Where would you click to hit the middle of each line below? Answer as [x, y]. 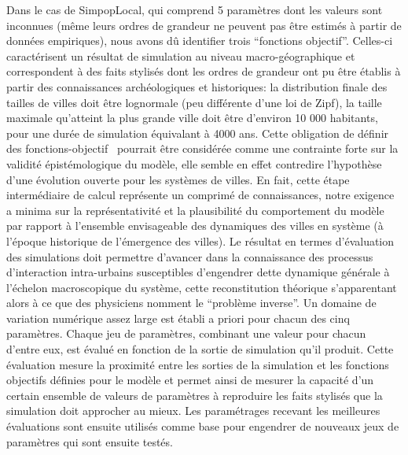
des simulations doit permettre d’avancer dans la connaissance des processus [190, 256]
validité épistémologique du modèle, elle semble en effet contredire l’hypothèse [194, 163]
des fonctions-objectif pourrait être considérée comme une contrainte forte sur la [202, 148]
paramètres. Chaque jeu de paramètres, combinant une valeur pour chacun [186, 333]
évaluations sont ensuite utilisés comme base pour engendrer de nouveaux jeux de [203, 426]
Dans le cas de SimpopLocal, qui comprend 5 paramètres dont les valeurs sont [195, 9]
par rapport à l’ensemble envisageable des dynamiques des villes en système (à [195, 226]
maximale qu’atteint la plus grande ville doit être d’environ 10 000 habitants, [192, 118]
